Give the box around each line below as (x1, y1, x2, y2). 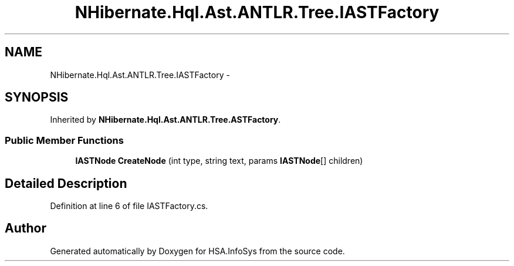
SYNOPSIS (5, 90, 69, 105)
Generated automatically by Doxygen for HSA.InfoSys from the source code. (50, 245, 345, 256)
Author (5, 221, 46, 236)
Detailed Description (5, 176, 127, 191)
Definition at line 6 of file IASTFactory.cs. (50, 201, 208, 211)
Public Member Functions (5, 134, 124, 146)
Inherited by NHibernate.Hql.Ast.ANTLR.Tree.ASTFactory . (50, 115, 281, 125)
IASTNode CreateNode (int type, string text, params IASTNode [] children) (75, 156, 363, 166)
